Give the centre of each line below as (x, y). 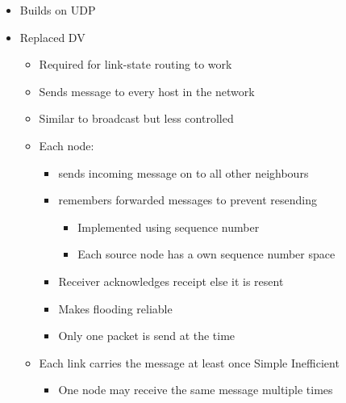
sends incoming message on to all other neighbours (183, 172)
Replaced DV (52, 37)
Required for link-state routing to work (135, 64)
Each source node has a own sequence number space (206, 254)
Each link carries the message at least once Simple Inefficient (189, 362)
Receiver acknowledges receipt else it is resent (171, 281)
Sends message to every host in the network (147, 91)
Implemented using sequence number (169, 227)
